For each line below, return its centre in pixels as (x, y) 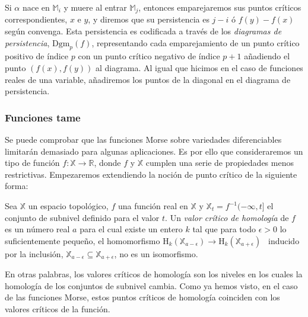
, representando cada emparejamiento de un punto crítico (196, 42)
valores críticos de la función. (58, 309)
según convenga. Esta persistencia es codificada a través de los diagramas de (143, 31)
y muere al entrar (95, 7)
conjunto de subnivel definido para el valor (82, 217)
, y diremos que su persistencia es (149, 19)
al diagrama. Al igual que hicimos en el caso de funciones (199, 68)
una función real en (153, 206)
